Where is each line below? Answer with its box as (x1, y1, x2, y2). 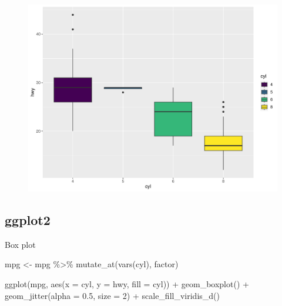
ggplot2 (5, 210, 51, 228)
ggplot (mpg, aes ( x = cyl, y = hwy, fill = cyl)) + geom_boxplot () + (5, 277, 249, 290)
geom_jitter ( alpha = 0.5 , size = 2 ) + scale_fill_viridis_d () (5, 289, 220, 301)
